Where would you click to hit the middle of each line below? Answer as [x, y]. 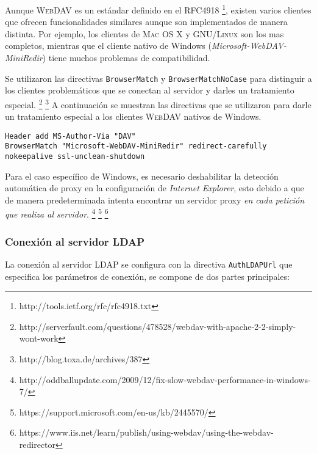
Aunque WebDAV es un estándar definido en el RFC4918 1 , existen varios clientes [158, 9]
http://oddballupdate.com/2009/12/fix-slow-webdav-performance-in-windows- [165, 379]
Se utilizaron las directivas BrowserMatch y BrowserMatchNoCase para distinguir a [158, 78]
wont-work [39, 338]
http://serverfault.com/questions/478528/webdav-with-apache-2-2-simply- [158, 326]
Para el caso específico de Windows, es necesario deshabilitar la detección [142, 176]
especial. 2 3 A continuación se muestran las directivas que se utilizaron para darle [158, 103]
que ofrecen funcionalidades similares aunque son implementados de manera [146, 22]
